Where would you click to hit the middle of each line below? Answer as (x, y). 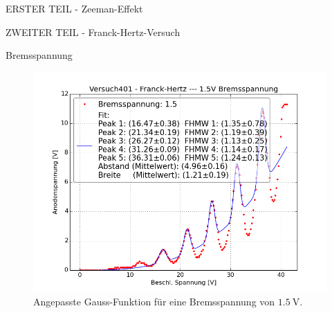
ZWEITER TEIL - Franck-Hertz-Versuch (93, 32)
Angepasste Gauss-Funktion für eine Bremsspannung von (154, 302)
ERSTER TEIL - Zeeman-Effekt (74, 8)
